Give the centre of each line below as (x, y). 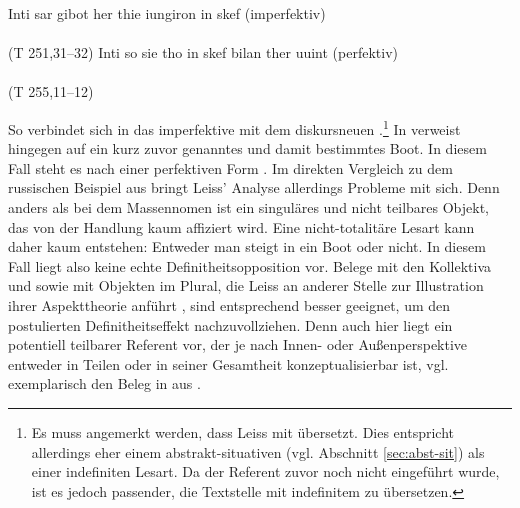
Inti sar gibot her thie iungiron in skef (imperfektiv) (167, 13)
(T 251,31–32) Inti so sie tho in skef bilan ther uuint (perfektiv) (203, 52)
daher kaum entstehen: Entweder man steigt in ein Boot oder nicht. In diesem (247, 246)
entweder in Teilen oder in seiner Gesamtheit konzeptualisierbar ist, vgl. (228, 363)
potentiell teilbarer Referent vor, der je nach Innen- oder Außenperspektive (238, 344)
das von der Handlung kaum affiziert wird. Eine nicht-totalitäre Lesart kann (241, 226)
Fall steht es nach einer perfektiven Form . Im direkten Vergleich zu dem (230, 167)
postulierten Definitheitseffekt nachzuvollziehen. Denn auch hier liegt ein (230, 324)
